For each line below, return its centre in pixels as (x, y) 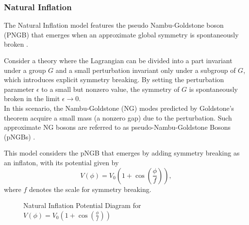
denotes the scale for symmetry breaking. (90, 189)
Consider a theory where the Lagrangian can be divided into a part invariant (118, 60)
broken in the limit (32, 98)
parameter (19, 89)
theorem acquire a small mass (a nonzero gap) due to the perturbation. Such (118, 117)
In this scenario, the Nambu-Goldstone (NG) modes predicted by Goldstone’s (119, 108)
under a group (25, 70)
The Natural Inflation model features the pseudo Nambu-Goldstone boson (114, 25)
